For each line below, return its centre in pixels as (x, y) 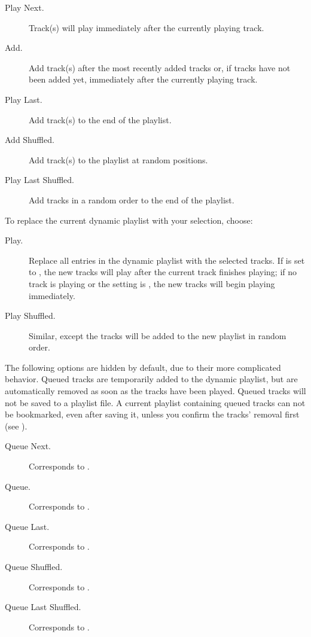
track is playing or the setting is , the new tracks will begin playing (152, 283)
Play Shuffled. (30, 316)
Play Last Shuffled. (39, 180)
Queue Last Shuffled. (43, 607)
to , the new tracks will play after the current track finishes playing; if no (163, 272)
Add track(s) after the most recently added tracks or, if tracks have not (160, 67)
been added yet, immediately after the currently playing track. (143, 79)
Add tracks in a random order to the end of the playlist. (132, 199)
